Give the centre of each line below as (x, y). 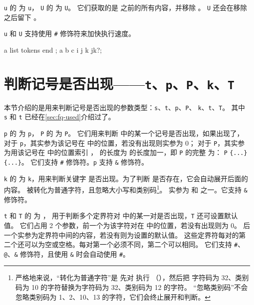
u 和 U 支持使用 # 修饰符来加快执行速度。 (70, 33)
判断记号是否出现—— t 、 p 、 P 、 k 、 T (119, 83)
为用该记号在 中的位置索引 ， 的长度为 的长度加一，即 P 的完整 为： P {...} (126, 152)
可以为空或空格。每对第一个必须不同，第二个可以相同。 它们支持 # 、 (134, 244)
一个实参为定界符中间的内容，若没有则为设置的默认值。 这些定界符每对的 (121, 235)
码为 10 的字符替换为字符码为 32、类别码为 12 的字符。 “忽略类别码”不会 (131, 287)
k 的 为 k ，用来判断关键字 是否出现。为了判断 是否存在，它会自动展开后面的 (126, 178)
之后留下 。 (22, 17)
